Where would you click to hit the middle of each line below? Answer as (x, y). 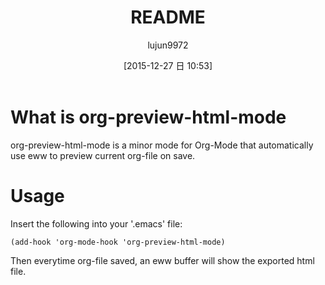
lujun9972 (168, 45)
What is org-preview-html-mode (148, 117)
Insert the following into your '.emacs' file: (96, 223)
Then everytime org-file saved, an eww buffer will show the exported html (162, 260)
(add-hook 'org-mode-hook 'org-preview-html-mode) (118, 242)
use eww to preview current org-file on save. (103, 155)
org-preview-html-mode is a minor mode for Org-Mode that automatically (162, 145)
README (168, 17)
